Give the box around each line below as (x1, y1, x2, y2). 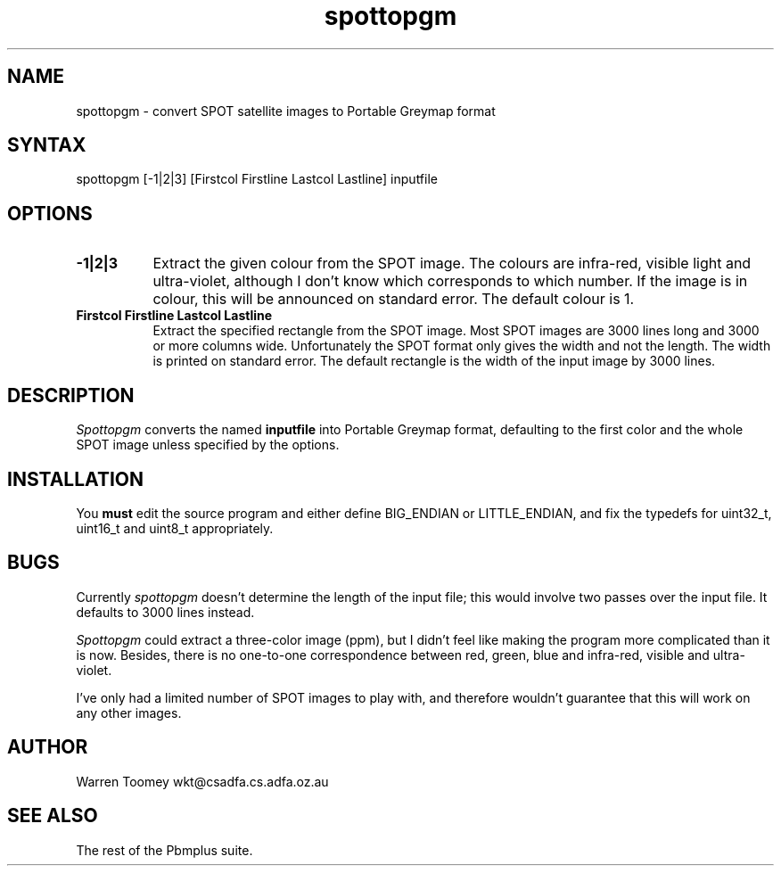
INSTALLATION (7, 467, 144, 490)
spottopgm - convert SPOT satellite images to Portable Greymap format (76, 103, 496, 119)
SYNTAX (7, 134, 86, 157)
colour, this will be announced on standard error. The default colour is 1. (152, 290, 635, 309)
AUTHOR (7, 736, 88, 759)
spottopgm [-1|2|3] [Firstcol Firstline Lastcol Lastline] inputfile (76, 171, 438, 187)
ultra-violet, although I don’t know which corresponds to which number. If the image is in (152, 272, 748, 291)
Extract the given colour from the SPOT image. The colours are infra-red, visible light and (152, 254, 752, 273)
